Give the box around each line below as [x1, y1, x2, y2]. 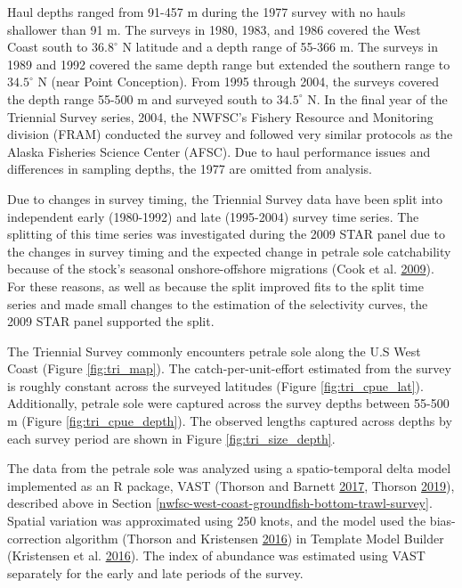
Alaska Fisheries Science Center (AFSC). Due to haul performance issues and [7, 142, 431, 160]
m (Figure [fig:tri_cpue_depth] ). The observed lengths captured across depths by [7, 412, 452, 430]
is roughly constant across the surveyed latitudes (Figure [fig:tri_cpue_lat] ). [7, 376, 424, 395]
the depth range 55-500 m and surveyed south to [7, 89, 273, 108]
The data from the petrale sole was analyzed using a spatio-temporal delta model [7, 459, 451, 478]
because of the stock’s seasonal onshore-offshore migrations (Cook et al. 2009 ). [7, 259, 434, 278]
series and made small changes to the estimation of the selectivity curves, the [7, 294, 428, 313]
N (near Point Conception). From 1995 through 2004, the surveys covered [37, 72, 440, 91]
